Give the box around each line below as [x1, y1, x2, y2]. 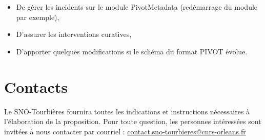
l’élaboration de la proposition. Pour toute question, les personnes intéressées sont [4, 116, 261, 127]
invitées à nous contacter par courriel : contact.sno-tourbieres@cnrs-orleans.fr [4, 126, 246, 136]
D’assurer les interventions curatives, [16, 29, 132, 39]
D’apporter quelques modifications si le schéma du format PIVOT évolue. [16, 46, 248, 56]
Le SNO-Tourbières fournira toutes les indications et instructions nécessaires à [4, 106, 250, 116]
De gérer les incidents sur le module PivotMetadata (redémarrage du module [16, 2, 258, 12]
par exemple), [16, 11, 59, 22]
